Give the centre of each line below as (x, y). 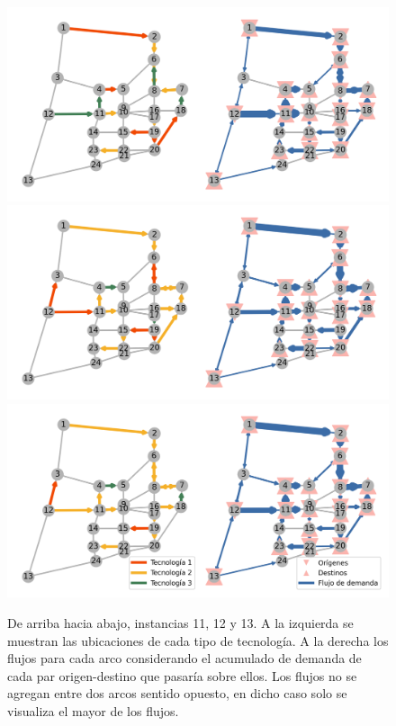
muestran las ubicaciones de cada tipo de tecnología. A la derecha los (198, 640)
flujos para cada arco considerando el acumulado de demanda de (184, 658)
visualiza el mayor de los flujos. (93, 710)
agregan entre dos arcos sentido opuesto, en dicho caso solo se (177, 693)
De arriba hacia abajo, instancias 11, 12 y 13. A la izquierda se (180, 622)
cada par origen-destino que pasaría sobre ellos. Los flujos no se (182, 675)
